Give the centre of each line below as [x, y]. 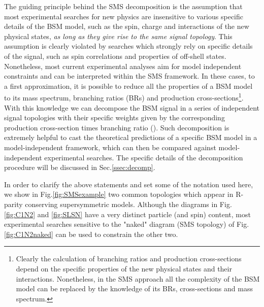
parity [13, 204]
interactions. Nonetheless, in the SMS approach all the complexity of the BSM [138, 278]
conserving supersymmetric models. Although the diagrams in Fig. [128, 204]
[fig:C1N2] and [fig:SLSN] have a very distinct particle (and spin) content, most [127, 214]
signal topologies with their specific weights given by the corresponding [114, 117]
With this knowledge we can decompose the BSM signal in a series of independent [132, 107]
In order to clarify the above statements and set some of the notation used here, [129, 184]
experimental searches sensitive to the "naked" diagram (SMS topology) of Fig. [127, 224]
